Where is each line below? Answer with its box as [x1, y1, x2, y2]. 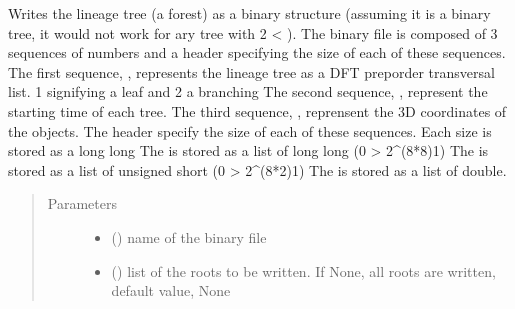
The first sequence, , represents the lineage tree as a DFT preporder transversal [8, 61, 495, 82]
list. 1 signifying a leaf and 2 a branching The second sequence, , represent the [8, 81, 488, 102]
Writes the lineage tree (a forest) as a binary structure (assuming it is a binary [8, 3, 491, 23]
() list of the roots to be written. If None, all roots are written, [111, 260, 496, 281]
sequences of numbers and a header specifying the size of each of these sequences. [8, 42, 506, 63]
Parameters [47, 193, 117, 214]
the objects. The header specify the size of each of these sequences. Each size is [8, 120, 492, 141]
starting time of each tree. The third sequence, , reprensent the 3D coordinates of [8, 100, 507, 121]
